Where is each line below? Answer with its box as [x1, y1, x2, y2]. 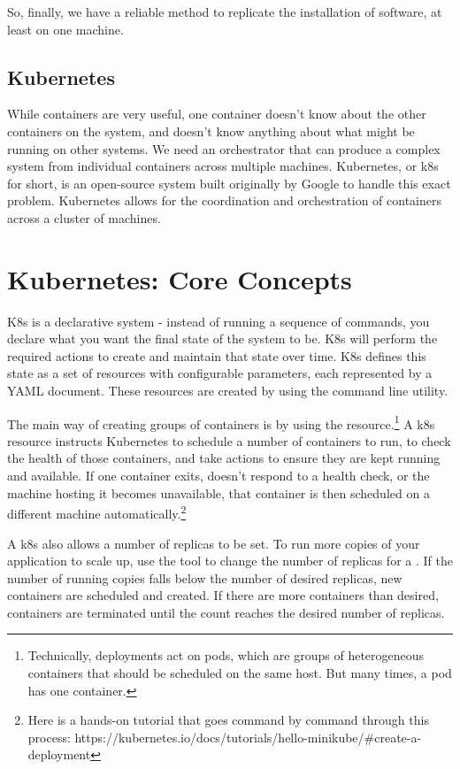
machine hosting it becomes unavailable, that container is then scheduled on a [7, 483, 430, 502]
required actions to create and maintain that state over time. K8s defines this [7, 346, 426, 365]
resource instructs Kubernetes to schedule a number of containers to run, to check [7, 431, 451, 450]
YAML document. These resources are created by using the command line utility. [7, 381, 448, 400]
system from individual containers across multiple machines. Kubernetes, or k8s [7, 157, 439, 175]
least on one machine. [7, 19, 124, 38]
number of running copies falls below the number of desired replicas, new [7, 568, 402, 587]
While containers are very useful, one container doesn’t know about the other [7, 104, 426, 123]
